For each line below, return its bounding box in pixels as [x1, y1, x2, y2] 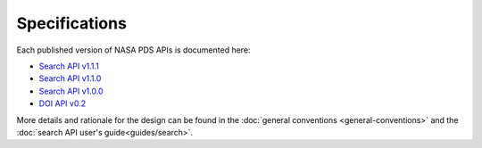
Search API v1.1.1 [38, 61, 100, 71]
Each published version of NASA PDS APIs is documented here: [16, 45, 251, 55]
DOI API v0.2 [38, 98, 87, 109]
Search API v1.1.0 [38, 73, 102, 84]
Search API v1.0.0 [38, 86, 104, 96]
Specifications [16, 13, 127, 33]
